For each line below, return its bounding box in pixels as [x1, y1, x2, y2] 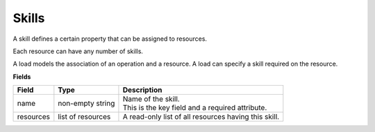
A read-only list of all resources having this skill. [122, 112, 280, 122]
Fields [12, 73, 31, 81]
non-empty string [58, 99, 115, 109]
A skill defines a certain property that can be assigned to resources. [12, 35, 208, 43]
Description [122, 85, 162, 95]
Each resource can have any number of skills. [12, 47, 144, 55]
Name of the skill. [122, 94, 180, 104]
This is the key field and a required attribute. [122, 103, 267, 113]
